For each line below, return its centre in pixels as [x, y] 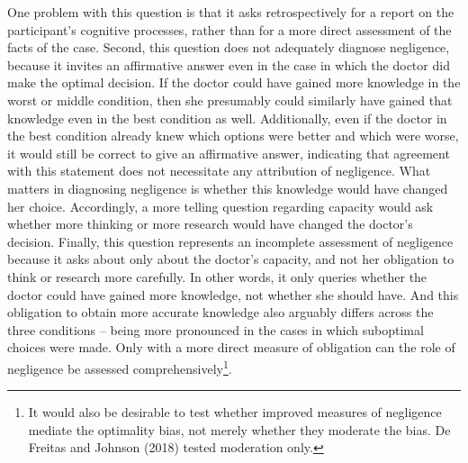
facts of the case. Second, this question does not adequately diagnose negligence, [229, 47]
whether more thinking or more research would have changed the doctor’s [210, 224]
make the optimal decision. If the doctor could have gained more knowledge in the [234, 82]
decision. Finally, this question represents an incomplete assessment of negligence [230, 241]
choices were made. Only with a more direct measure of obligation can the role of [231, 347]
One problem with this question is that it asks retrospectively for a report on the [231, 12]
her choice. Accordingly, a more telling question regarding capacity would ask [220, 206]
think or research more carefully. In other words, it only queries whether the [217, 276]
